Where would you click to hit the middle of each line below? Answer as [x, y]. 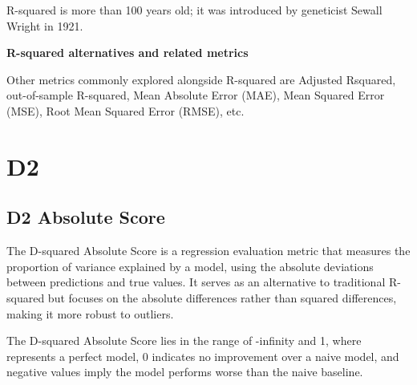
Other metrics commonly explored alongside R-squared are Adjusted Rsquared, [201, 79]
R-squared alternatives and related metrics [128, 53]
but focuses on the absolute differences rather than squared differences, [222, 297]
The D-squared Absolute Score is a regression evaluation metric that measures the [208, 251]
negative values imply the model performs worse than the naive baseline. [185, 372]
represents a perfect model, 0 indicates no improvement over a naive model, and [203, 356]
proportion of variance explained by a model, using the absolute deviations [190, 266]
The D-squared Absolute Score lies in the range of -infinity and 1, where [184, 340]
